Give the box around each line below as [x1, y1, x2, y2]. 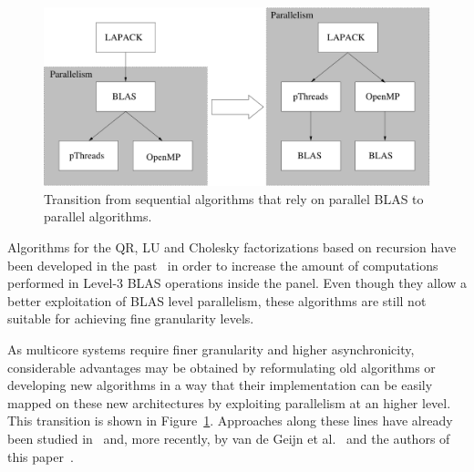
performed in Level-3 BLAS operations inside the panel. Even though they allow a [7, 273, 467, 292]
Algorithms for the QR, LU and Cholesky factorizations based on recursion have [7, 238, 457, 257]
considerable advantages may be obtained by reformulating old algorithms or [7, 357, 436, 376]
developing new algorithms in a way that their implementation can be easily [7, 375, 433, 395]
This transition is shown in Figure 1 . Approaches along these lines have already [7, 411, 453, 430]
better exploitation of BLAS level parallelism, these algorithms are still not [7, 291, 427, 310]
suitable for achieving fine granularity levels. [7, 309, 254, 328]
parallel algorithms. [44, 207, 152, 226]
